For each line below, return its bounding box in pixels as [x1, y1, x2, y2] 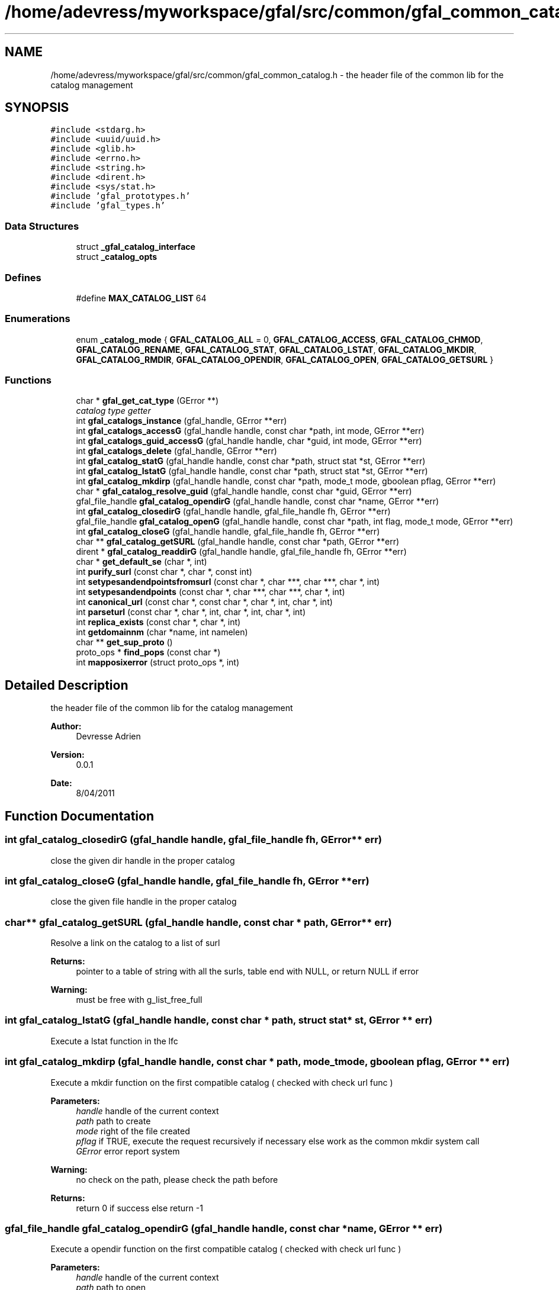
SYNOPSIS [5, 100, 69, 115]
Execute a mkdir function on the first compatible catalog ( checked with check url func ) [50, 1077, 393, 1088]
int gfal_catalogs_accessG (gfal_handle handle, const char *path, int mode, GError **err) [76, 426, 425, 436]
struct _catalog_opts [76, 252, 158, 262]
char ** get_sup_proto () [76, 637, 173, 648]
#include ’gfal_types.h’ [50, 201, 166, 211]
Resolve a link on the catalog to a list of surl [50, 938, 220, 948]
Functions [5, 374, 52, 387]
